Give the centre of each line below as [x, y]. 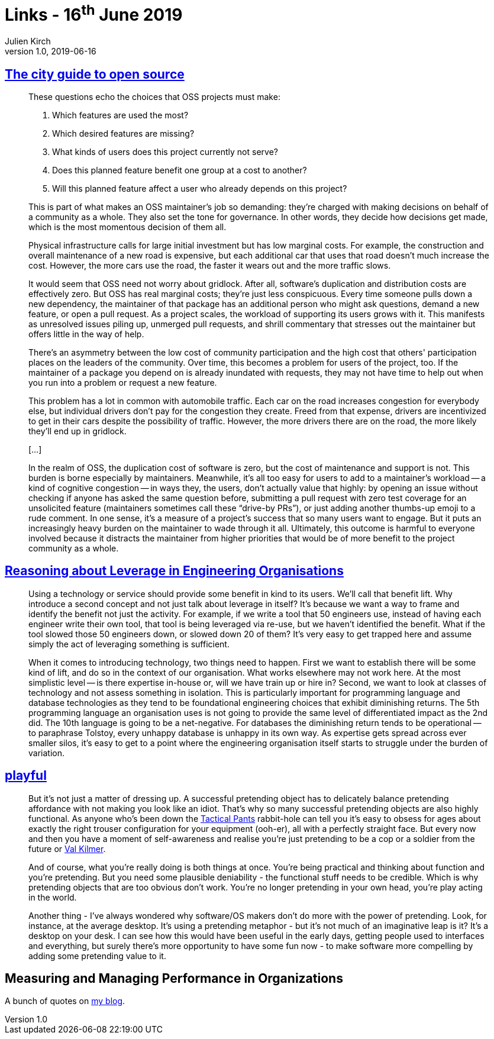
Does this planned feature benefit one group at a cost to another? [180, 170]
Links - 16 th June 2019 [94, 13]
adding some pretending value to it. [97, 956]
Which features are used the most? [120, 115]
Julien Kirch [28, 41]
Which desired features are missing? [123, 133]
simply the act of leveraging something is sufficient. [129, 644]
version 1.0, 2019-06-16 [51, 51]
